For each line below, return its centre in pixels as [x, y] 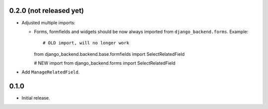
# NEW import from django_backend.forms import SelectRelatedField [105, 63]
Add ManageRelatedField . [51, 72]
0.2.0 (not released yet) [47, 11]
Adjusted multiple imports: [48, 23]
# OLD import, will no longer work [86, 43]
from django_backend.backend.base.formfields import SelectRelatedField [109, 54]
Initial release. [36, 98]
